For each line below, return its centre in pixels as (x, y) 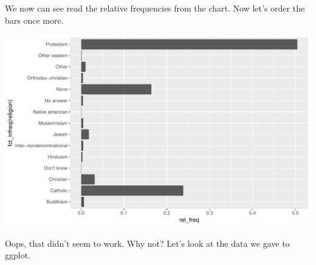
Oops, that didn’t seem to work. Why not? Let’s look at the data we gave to (147, 243)
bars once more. (34, 20)
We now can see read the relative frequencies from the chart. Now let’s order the (155, 8)
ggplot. (18, 255)
